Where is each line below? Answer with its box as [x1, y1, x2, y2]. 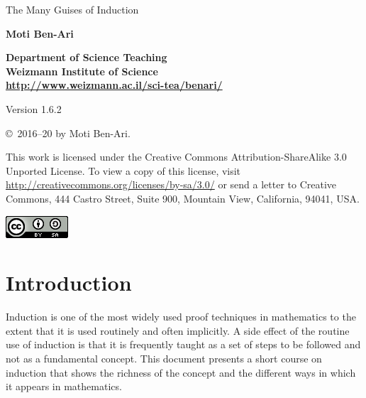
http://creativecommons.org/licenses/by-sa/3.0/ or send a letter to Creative [6, 177, 337, 192]
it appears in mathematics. [6, 379, 122, 394]
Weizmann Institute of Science [6, 63, 158, 78]
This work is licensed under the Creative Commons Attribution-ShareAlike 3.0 [6, 149, 347, 164]
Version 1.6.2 [6, 101, 62, 116]
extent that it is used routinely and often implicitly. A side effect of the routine [6, 323, 350, 338]
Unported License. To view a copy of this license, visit [6, 163, 241, 178]
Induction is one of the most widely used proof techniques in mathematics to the [6, 309, 356, 324]
